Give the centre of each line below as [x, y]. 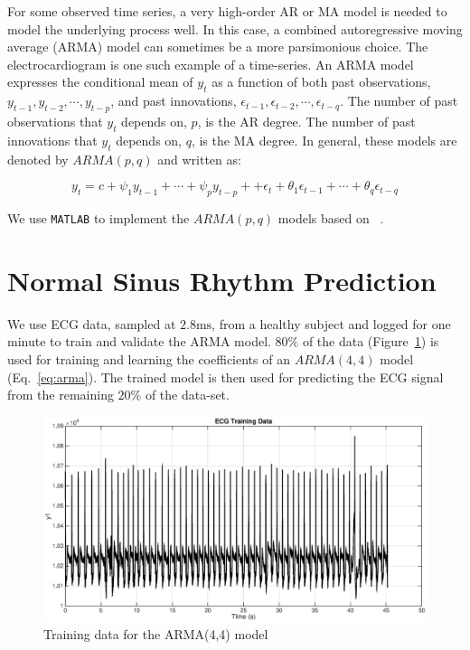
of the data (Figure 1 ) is [371, 341]
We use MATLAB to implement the [99, 217]
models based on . [331, 217]
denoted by [38, 159]
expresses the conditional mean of [100, 82]
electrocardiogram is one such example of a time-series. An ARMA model [211, 64]
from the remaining [61, 395]
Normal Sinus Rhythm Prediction [222, 280]
